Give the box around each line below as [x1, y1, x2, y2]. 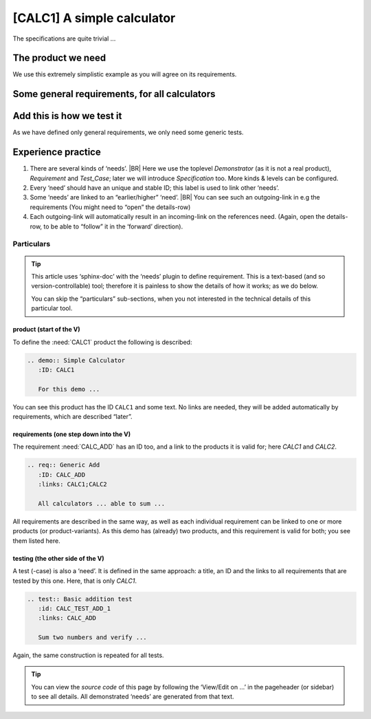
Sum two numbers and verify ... [38, 634, 147, 641]
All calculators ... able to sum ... [38, 500, 165, 507]
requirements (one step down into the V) [12, 430, 131, 438]
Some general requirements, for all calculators [12, 88, 216, 100]
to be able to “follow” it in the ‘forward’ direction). [43, 222, 183, 230]
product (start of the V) [12, 325, 80, 334]
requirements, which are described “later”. [12, 413, 133, 421]
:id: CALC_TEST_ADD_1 [38, 604, 111, 612]
